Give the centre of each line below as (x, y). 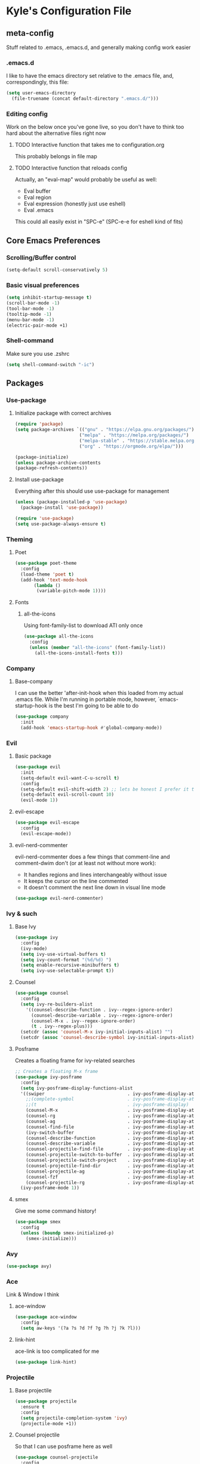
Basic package (33, 756)
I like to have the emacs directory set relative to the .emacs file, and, (90, 76)
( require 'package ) (39, 424)
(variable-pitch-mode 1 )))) (71, 591)
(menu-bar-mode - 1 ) (30, 320)
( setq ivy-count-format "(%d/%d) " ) (66, 959)
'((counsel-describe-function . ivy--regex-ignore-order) (99, 1010)
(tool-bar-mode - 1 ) (30, 309)
